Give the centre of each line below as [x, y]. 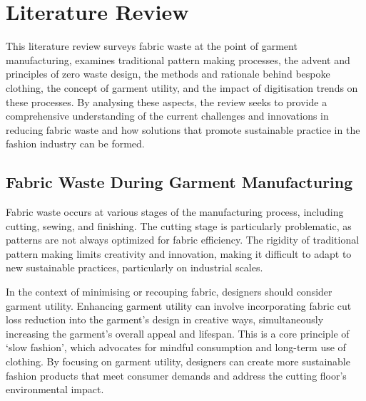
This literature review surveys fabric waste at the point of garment [152, 46]
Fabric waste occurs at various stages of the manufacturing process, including [175, 212]
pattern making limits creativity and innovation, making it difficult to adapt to [179, 253]
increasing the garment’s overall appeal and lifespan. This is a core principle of [178, 333]
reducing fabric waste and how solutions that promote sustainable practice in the [183, 129]
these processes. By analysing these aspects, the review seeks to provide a [167, 101]
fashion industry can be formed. [75, 144]
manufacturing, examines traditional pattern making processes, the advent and [178, 59]
